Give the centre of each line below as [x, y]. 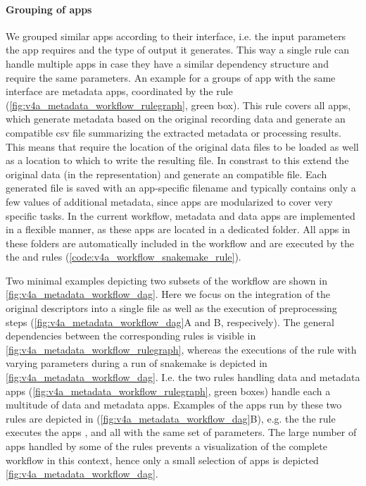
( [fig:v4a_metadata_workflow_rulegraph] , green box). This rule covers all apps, [178, 105]
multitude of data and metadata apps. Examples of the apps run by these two [174, 405]
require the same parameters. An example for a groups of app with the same [171, 77]
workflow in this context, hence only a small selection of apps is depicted [162, 460]
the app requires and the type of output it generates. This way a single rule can [178, 50]
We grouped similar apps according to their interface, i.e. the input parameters [176, 36]
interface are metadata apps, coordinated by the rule [119, 91]
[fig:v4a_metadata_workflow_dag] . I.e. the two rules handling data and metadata [183, 377]
